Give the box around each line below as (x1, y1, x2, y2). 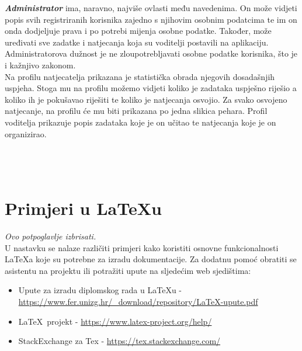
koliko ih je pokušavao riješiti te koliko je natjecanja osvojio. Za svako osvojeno (5, 93, 287, 105)
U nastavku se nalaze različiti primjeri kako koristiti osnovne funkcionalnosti (5, 241, 279, 253)
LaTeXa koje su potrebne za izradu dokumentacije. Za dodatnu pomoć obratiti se (5, 253, 297, 265)
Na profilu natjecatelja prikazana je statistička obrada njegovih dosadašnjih (5, 70, 275, 82)
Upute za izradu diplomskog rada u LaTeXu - (18, 284, 182, 296)
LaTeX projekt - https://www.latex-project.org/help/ (18, 315, 212, 327)
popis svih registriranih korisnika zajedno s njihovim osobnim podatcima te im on (5, 13, 297, 25)
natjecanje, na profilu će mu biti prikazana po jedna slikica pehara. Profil (5, 105, 268, 117)
